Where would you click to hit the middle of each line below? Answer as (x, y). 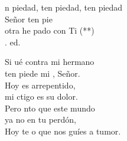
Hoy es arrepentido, (40, 85)
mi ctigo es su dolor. (41, 96)
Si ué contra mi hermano (50, 62)
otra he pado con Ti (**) (50, 30)
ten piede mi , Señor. (43, 73)
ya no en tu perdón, (41, 119)
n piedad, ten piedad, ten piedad (64, 7)
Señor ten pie (29, 19)
